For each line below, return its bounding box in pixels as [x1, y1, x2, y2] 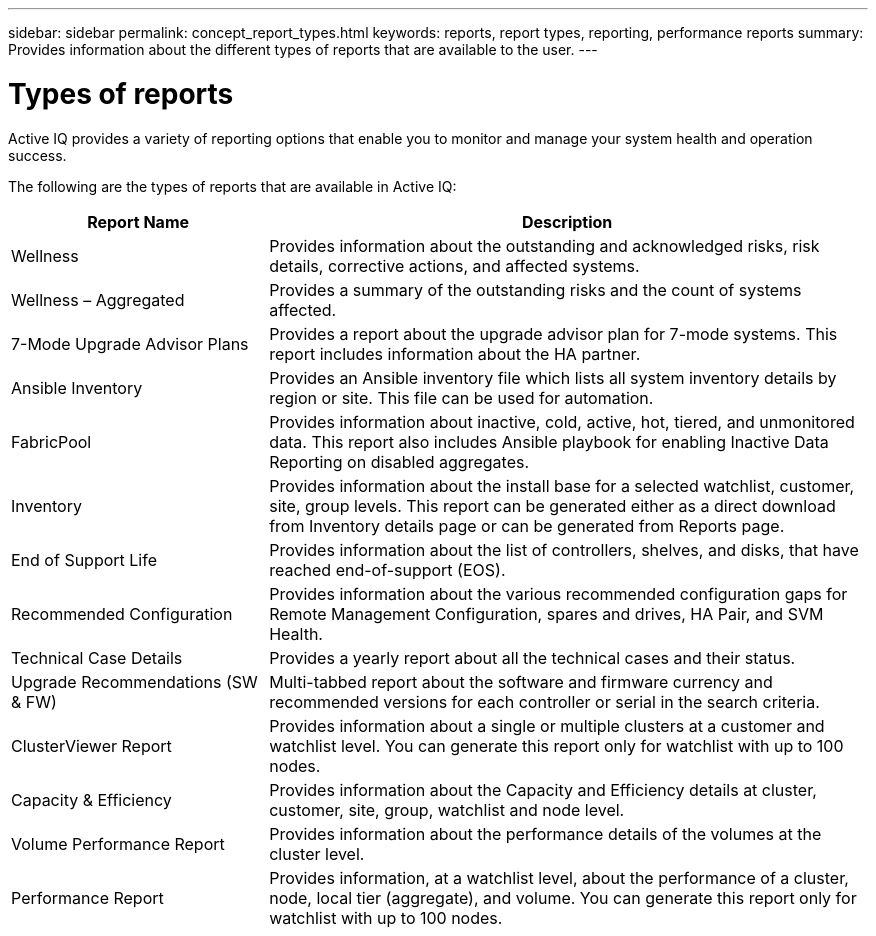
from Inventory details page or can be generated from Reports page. [269, 515, 785, 536]
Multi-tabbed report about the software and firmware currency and [269, 671, 773, 692]
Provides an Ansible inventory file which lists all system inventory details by [269, 367, 837, 388]
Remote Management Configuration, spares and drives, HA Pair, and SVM [269, 603, 824, 624]
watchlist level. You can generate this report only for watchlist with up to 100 [269, 735, 844, 756]
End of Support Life [11, 549, 158, 570]
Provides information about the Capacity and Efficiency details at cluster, [269, 779, 817, 800]
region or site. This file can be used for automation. [269, 387, 654, 408]
